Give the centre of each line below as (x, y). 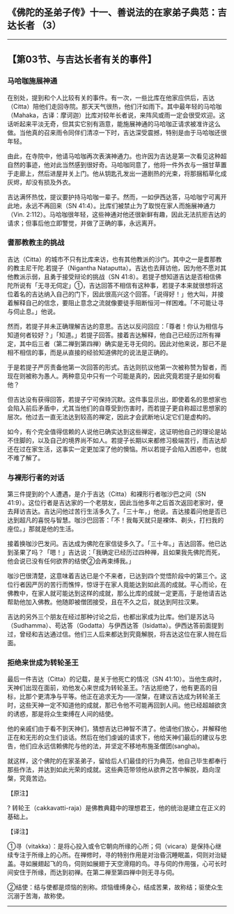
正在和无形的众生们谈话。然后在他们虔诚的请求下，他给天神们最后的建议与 (114, 738)
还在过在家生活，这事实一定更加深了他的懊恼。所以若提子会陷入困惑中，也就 (117, 449)
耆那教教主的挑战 (36, 242)
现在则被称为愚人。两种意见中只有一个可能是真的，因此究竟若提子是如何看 (114, 375)
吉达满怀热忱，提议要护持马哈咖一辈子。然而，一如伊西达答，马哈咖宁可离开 (117, 196)
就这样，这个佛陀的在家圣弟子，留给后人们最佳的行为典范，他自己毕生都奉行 (117, 761)
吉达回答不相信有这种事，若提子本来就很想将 (153, 285)
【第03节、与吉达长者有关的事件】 (82, 60)
